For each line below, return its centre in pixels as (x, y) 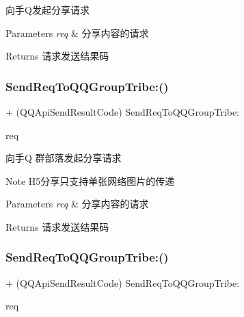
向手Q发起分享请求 (48, 10)
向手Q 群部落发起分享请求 (64, 158)
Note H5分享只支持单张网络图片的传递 (90, 180)
